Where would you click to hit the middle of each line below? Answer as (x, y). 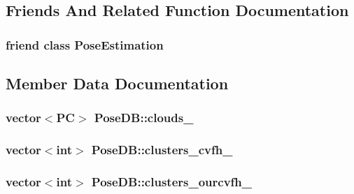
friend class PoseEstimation (85, 44)
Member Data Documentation (117, 83)
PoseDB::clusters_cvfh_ (162, 150)
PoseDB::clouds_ (144, 118)
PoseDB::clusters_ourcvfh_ (171, 182)
